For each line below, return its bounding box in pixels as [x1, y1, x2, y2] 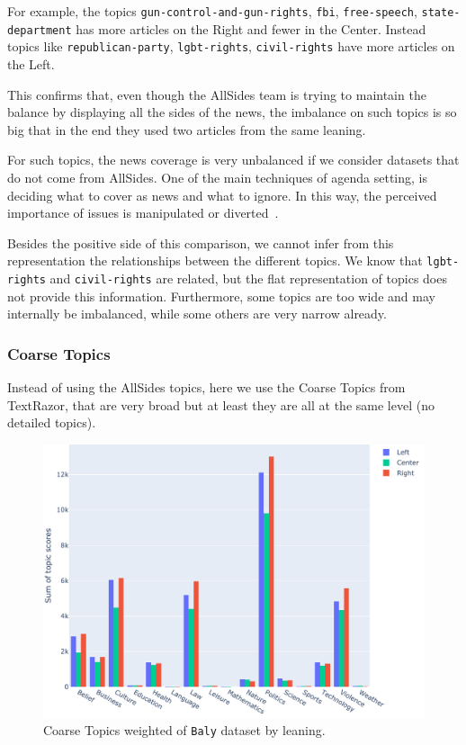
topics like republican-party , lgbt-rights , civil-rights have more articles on [7, 37, 455, 56]
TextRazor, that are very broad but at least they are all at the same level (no [7, 395, 435, 414]
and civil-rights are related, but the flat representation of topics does [49, 268, 447, 287]
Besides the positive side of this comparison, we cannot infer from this [7, 233, 394, 252]
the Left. [7, 54, 55, 73]
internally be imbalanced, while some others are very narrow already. [7, 304, 387, 323]
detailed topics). [7, 413, 96, 432]
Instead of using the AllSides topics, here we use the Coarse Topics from [7, 378, 406, 397]
